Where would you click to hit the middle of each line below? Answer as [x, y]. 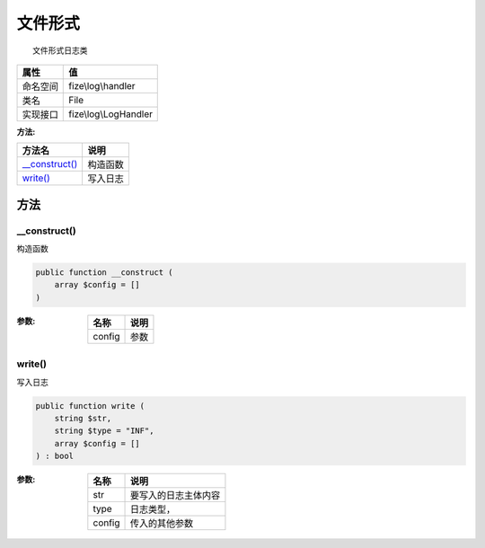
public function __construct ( [105, 273]
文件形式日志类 [60, 50]
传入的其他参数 [162, 524]
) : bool [55, 456]
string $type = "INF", [104, 431]
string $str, [83, 418]
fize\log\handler [102, 85]
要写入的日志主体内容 [176, 496]
